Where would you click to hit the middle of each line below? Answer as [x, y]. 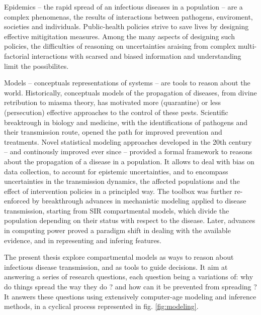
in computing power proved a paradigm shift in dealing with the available [117, 230]
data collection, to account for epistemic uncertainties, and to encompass [116, 171]
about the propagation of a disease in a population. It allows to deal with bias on [129, 161]
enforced [17, 201]
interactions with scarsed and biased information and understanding [136, 56]
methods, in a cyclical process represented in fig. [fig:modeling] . [101, 306]
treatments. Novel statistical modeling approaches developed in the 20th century [128, 141]
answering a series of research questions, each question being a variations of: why [129, 277]
